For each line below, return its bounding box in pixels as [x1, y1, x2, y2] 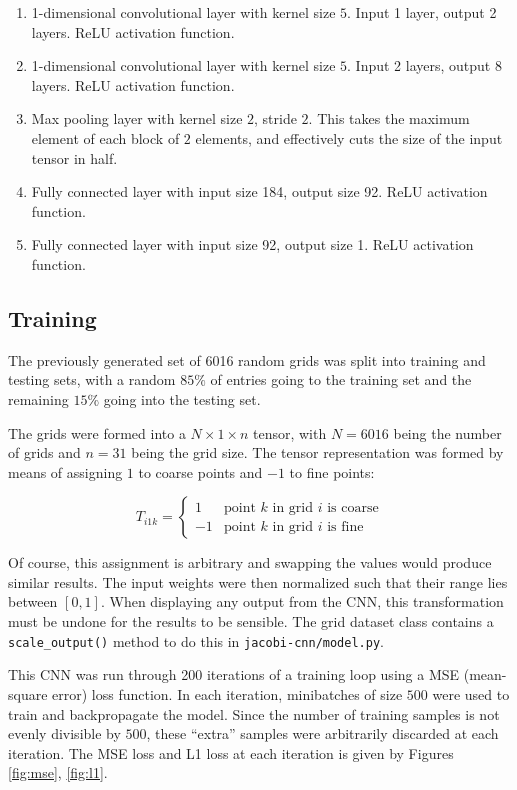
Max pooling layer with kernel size [31, 108, 243, 129]
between [8, 591, 58, 612]
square [8, 683, 48, 704]
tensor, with [253, 422, 327, 443]
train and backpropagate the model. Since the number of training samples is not [8, 703, 500, 724]
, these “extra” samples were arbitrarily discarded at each [146, 723, 499, 744]
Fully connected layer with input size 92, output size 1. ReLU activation [31, 234, 474, 255]
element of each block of [31, 127, 180, 148]
